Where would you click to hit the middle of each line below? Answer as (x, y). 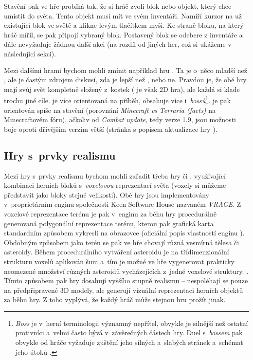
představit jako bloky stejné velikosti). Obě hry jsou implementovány (107, 194)
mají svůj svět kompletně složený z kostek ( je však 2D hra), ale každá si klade (122, 89)
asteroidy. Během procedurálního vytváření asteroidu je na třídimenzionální (117, 252)
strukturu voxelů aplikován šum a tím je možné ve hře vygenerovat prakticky (119, 261)
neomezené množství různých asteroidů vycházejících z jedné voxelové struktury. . (126, 271)
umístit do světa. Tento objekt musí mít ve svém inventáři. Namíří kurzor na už (123, 15)
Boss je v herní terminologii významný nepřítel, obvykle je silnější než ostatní (132, 323)
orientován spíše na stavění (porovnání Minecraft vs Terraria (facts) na (110, 110)
